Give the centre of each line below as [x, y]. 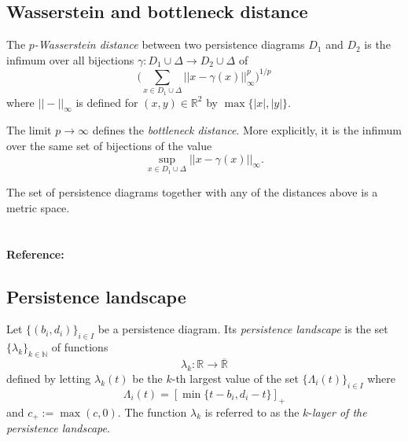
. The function [152, 412]
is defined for [107, 102]
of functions [80, 347]
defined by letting [49, 379]
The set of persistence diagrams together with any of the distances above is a [192, 192]
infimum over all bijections [70, 59]
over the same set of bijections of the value [109, 146]
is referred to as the [252, 412]
